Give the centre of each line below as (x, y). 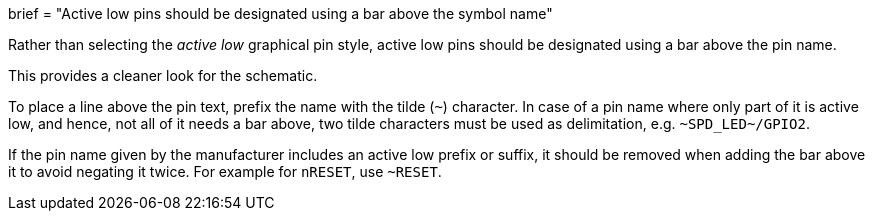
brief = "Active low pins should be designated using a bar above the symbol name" (280, 13)
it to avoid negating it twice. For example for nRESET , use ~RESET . (225, 171)
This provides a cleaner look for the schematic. (163, 75)
